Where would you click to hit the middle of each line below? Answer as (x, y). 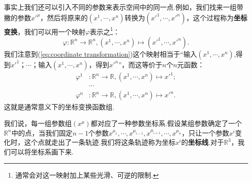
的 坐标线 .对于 (203, 142)
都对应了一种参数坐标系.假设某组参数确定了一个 (166, 123)
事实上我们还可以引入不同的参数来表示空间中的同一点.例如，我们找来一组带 (124, 7)
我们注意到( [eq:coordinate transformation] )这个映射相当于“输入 (101, 53)
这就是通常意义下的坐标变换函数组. (59, 107)
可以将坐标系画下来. (42, 151)
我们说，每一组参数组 (38, 123)
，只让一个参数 (205, 132)
